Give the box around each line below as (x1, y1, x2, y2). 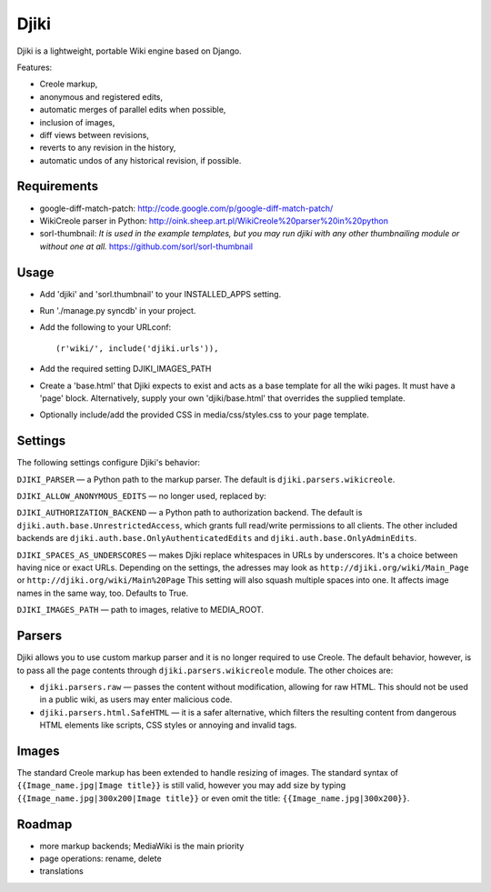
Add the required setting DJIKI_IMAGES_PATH (39, 364, 212, 375)
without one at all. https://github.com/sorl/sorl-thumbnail (39, 241, 254, 252)
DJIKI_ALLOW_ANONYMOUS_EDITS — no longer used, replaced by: (16, 491, 267, 502)
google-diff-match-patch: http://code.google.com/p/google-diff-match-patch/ (39, 203, 334, 214)
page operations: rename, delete (39, 853, 163, 864)
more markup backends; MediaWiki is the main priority (39, 840, 245, 851)
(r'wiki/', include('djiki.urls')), (55, 343, 219, 354)
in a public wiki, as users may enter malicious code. (39, 694, 233, 705)
